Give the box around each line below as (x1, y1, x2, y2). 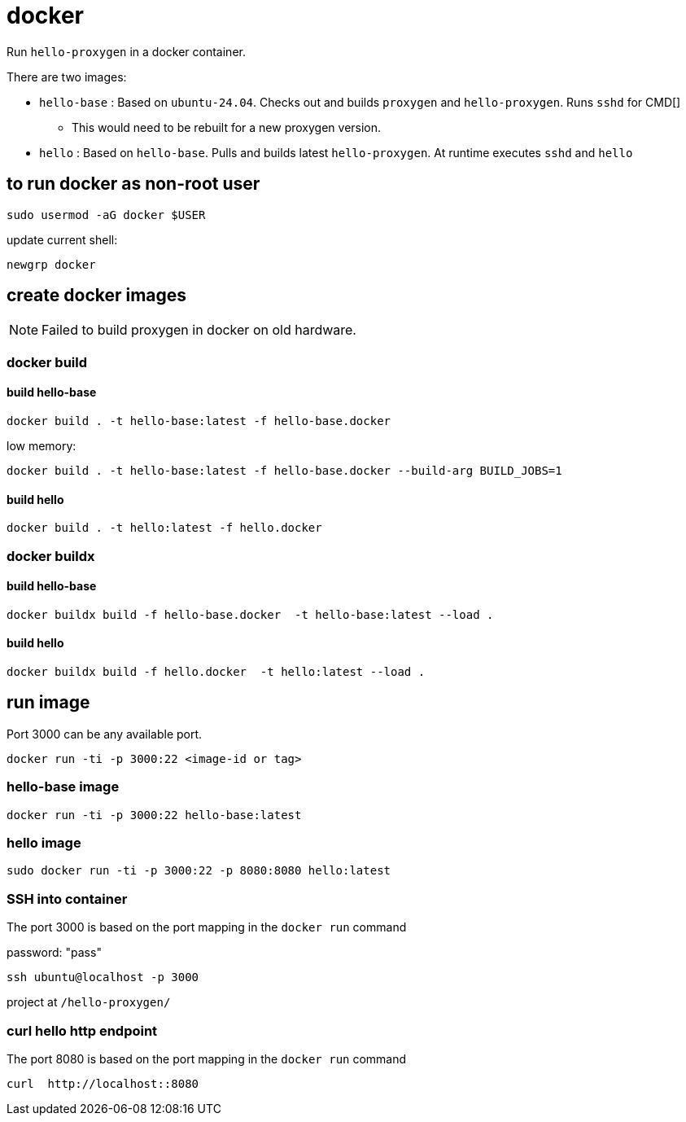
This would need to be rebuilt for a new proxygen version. (72, 120, 382, 134)
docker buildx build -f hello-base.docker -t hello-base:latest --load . (7, 607, 494, 621)
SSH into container (7, 890, 128, 907)
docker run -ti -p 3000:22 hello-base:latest (7, 808, 302, 822)
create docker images (7, 285, 187, 306)
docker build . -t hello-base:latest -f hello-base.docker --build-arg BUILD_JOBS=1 (7, 464, 562, 478)
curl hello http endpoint (7, 1022, 158, 1039)
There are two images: (7, 69, 127, 84)
